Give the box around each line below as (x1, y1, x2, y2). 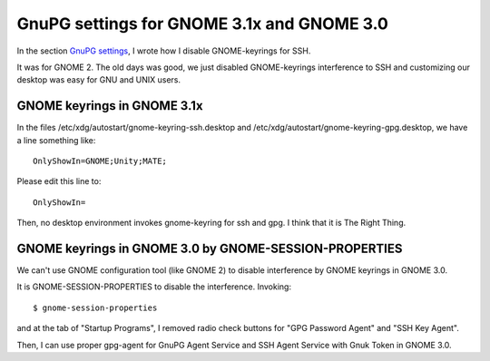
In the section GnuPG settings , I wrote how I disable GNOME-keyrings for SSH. (16, 45, 311, 56)
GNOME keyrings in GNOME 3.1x (16, 98, 203, 113)
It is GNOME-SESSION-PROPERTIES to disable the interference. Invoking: (16, 281, 292, 292)
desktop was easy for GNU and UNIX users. (16, 74, 181, 85)
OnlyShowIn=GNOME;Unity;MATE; (33, 156, 168, 167)
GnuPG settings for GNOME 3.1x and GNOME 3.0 (16, 14, 389, 34)
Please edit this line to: (16, 176, 102, 187)
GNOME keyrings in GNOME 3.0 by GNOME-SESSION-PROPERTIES (16, 241, 403, 256)
